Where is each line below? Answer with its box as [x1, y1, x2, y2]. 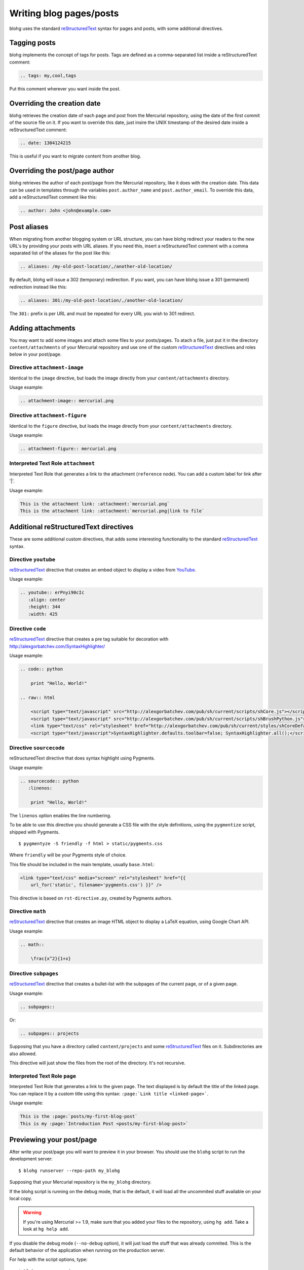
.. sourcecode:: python [20, 778, 80, 784]
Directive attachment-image [9, 364, 84, 371]
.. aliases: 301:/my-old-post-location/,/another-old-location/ [20, 297, 183, 303]
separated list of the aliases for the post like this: [9, 250, 111, 256]
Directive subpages [9, 970, 59, 977]
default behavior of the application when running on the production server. [9, 1247, 165, 1253]
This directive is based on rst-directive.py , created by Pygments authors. [9, 895, 172, 901]
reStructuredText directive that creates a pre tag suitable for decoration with [9, 636, 169, 642]
